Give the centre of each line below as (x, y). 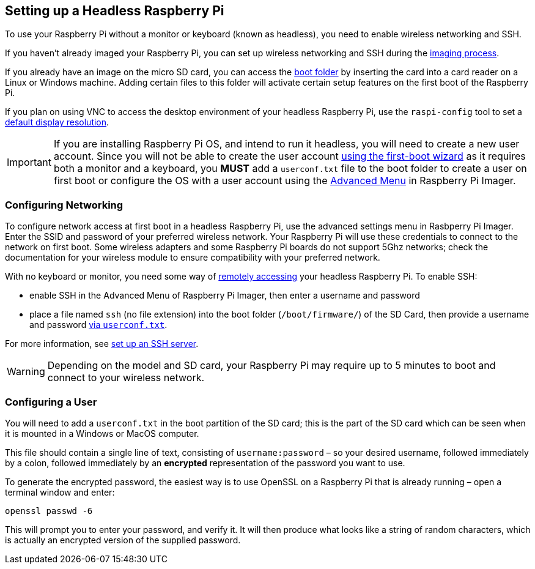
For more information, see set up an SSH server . (102, 344)
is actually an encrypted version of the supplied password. (123, 540)
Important (29, 162)
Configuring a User (51, 402)
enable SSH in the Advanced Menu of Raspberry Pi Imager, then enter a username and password (225, 296)
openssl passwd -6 (49, 511)
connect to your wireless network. (126, 378)
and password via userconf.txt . (98, 325)
